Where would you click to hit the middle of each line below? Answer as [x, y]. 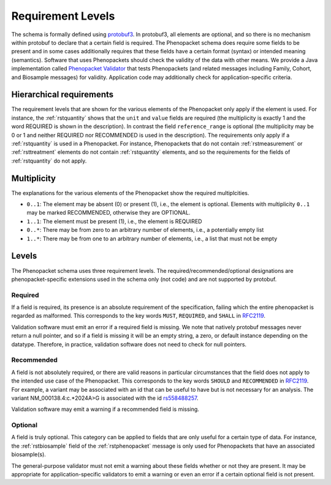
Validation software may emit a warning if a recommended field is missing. [105, 409]
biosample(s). [29, 454]
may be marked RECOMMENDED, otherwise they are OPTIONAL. [108, 213]
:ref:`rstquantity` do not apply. [49, 161]
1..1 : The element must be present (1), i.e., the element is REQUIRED [114, 221]
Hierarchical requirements [63, 95]
